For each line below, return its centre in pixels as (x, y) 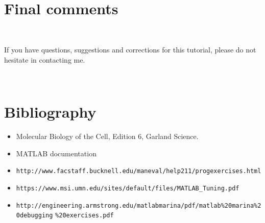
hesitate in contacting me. (45, 59)
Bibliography (50, 112)
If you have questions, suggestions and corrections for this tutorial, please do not (130, 50)
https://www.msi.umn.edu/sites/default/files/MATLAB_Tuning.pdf (128, 189)
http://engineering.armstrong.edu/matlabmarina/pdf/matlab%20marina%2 (139, 205)
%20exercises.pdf (85, 216)
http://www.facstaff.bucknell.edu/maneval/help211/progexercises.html (139, 171)
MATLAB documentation (56, 153)
